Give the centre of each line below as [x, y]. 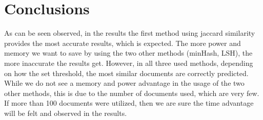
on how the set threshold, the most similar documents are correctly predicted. [126, 73]
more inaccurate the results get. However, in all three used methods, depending [129, 63]
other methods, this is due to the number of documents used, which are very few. [132, 93]
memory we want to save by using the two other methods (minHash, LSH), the [128, 53]
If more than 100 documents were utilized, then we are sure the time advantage [129, 103]
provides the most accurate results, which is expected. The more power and [123, 43]
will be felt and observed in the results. [66, 113]
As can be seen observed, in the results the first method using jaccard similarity [130, 33]
